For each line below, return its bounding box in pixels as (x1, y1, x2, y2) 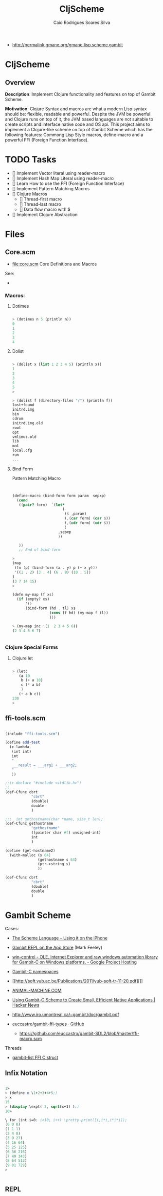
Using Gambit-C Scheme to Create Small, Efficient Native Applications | (12, 997, 156, 1003)
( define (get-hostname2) (5, 848, 55, 853)
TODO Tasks (5, 154, 57, 165)
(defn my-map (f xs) (12, 592, 54, 597)
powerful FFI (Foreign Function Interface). (5, 137, 89, 142)
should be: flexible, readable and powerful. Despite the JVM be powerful (5, 111, 151, 117)
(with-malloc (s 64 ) (9, 853, 51, 857)
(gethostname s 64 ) (37, 857, 77, 862)
